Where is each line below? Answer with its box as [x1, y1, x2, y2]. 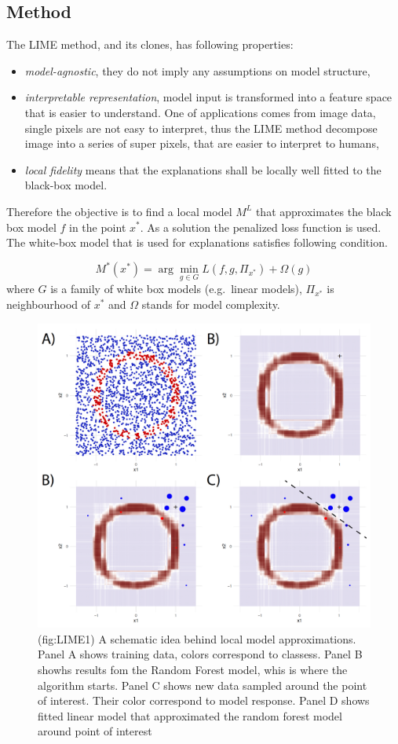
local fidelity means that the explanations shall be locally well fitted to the [24, 161, 382, 178]
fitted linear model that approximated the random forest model [38, 707, 342, 724]
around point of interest [38, 723, 152, 739]
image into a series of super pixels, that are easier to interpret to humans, [24, 135, 379, 152]
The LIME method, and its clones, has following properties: [6, 36, 294, 53]
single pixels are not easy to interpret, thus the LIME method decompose [24, 119, 378, 136]
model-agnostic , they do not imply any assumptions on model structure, [24, 62, 371, 79]
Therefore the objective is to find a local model [6, 203, 232, 219]
